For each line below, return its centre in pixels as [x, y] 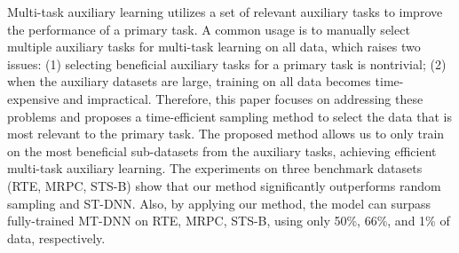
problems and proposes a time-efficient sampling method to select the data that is [229, 116]
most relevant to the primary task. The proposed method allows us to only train [226, 134]
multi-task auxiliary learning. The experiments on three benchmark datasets [215, 168]
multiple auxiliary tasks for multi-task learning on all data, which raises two [214, 47]
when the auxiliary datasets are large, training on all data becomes [189, 81]
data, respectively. [56, 237]
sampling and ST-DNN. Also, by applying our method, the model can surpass [219, 203]
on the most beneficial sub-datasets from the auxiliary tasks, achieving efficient [222, 150]
